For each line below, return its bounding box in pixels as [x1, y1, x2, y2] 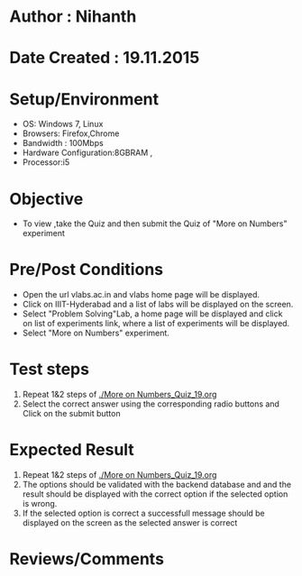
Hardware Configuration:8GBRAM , [22, 147, 153, 159]
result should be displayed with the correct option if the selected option [22, 489, 288, 499]
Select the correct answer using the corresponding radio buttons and [22, 398, 279, 409]
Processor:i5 [22, 157, 70, 168]
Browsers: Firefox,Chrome [22, 128, 120, 139]
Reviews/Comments [9, 549, 165, 570]
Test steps [9, 359, 90, 379]
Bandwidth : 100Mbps [22, 138, 104, 149]
